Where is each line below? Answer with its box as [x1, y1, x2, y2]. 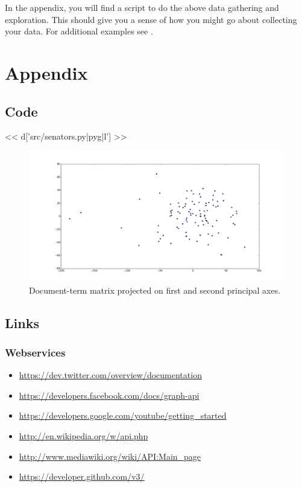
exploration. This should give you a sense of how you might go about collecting [5, 13, 297, 25]
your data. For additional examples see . [5, 25, 153, 37]
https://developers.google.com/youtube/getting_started [19, 409, 227, 422]
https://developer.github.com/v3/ [19, 470, 145, 483]
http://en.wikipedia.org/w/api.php [19, 430, 148, 442]
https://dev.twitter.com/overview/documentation [19, 369, 202, 381]
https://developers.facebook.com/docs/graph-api [19, 389, 200, 401]
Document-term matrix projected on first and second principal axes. [29, 283, 281, 296]
